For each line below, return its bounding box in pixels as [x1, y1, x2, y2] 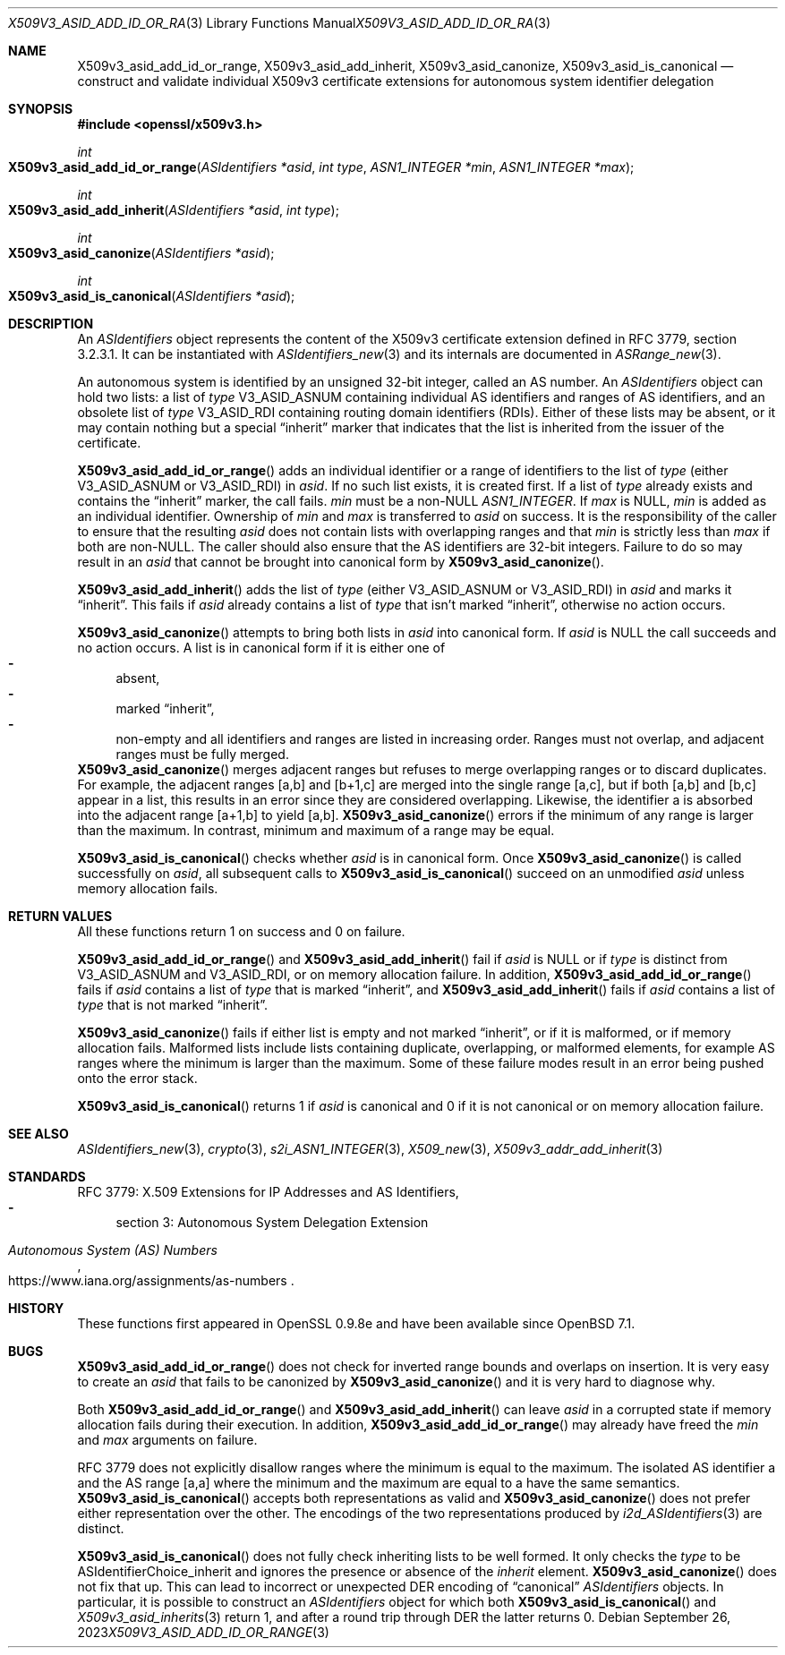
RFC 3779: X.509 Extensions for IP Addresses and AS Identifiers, [77, 1184, 459, 1199]
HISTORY [8, 1301, 64, 1316]
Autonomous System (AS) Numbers [8, 1242, 218, 1258]
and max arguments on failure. [77, 1432, 258, 1447]
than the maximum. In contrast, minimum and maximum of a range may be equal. [77, 823, 555, 838]
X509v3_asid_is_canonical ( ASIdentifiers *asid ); [8, 288, 295, 303]
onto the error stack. [77, 1071, 198, 1086]
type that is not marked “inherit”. [77, 997, 268, 1012]
